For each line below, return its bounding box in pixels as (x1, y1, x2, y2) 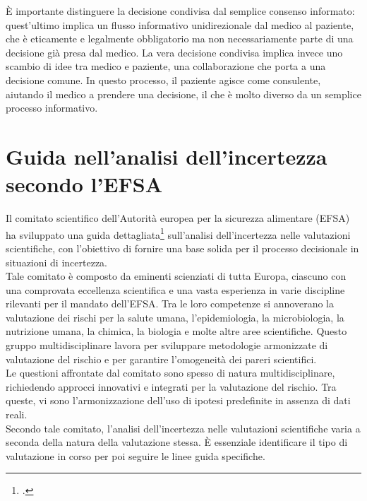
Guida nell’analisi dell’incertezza (6, 141, 327, 170)
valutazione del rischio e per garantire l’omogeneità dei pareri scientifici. (6, 351, 317, 366)
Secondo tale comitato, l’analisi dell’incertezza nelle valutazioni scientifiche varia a (6, 420, 361, 435)
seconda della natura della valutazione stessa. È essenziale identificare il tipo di (6, 435, 348, 449)
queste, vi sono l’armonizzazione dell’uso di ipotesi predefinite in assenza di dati (6, 393, 351, 408)
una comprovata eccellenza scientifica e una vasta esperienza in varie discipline (6, 282, 345, 297)
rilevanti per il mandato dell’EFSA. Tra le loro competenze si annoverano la (6, 296, 335, 311)
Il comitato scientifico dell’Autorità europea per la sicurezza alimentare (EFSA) (6, 211, 350, 225)
